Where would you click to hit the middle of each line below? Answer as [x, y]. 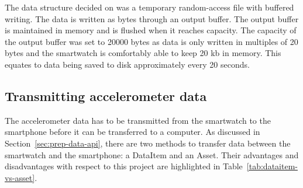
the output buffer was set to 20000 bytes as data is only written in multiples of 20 [151, 41]
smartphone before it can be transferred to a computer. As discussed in [132, 132]
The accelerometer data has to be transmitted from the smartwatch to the [138, 120]
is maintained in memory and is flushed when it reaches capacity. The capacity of [151, 30]
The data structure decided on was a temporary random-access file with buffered [149, 7]
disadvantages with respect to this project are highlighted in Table [124, 166]
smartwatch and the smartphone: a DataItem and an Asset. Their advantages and [152, 154]
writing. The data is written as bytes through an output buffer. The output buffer [152, 18]
